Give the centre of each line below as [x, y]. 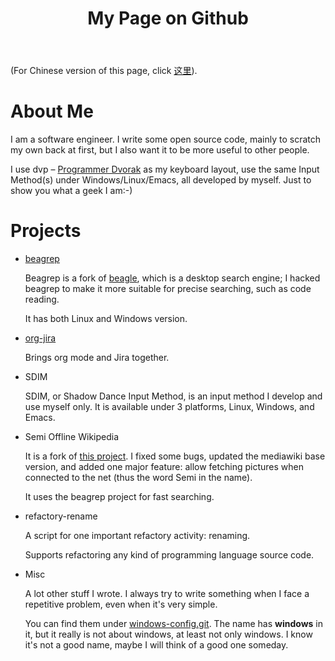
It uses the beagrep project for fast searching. [119, 497]
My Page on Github [168, 18]
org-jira [40, 338]
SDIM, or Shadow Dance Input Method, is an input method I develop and [173, 396]
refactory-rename [61, 516]
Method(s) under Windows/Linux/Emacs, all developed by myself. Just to [161, 180]
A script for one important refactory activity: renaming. [137, 536]
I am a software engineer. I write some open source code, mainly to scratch [166, 139]
